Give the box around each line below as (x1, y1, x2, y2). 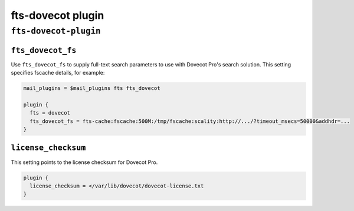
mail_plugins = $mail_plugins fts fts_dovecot (23, 85, 160, 92)
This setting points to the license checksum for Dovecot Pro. (11, 159, 158, 166)
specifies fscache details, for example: (11, 69, 105, 76)
